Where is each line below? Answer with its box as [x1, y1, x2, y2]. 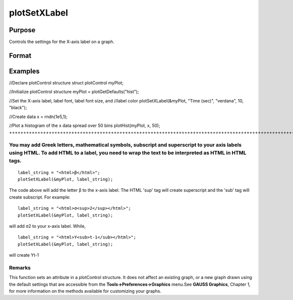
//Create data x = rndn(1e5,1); [9, 114, 68, 120]
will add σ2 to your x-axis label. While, [9, 223, 86, 229]
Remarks [9, 264, 31, 271]
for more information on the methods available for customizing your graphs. [9, 288, 162, 294]
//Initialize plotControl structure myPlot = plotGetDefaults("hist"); [9, 89, 139, 95]
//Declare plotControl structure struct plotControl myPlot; [9, 80, 124, 85]
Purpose [9, 26, 36, 34]
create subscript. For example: [9, 194, 71, 200]
